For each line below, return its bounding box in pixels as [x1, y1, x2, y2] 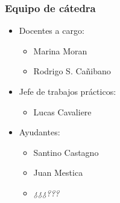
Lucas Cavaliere [33, 105, 92, 118]
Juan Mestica [33, 166, 83, 179]
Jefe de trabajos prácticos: [19, 85, 116, 97]
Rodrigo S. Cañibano [33, 65, 111, 77]
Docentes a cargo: [19, 24, 84, 37]
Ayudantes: [19, 126, 60, 138]
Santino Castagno [33, 146, 99, 158]
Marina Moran [33, 44, 87, 57]
